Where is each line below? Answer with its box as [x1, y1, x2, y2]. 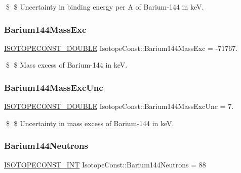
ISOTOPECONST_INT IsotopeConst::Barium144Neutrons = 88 [4, 159, 206, 169]
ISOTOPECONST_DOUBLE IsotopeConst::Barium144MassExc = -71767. [4, 42, 238, 53]
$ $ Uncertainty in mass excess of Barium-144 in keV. [6, 118, 174, 128]
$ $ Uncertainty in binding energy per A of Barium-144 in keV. [6, 2, 204, 12]
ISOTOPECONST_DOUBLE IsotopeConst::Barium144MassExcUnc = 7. [4, 101, 234, 111]
